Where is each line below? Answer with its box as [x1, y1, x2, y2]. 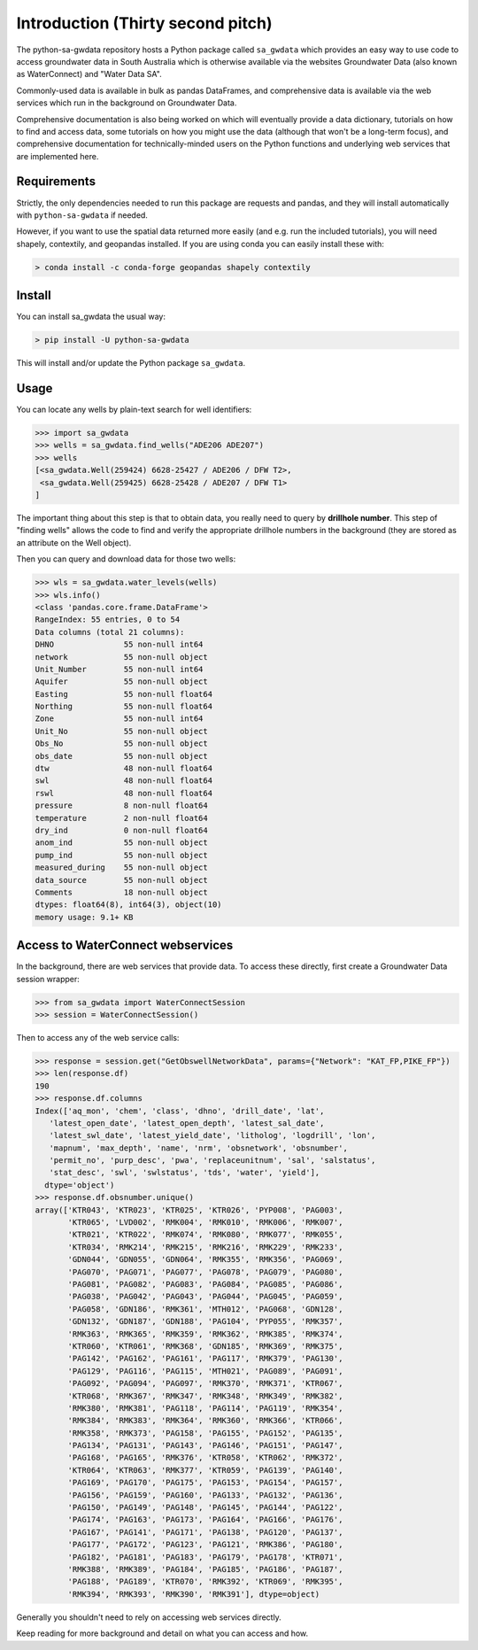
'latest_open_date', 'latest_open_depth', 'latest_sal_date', [49, 1118, 325, 1128]
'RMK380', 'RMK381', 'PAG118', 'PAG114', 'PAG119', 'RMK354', [67, 1403, 343, 1413]
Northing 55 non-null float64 [35, 701, 212, 712]
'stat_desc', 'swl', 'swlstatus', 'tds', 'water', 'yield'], [49, 1167, 320, 1178]
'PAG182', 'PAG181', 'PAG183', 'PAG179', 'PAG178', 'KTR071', [67, 1552, 343, 1562]
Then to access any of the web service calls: [16, 1032, 180, 1042]
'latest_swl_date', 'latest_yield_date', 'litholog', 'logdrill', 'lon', [49, 1130, 376, 1141]
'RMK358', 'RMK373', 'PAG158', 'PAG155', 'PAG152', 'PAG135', [67, 1428, 343, 1438]
